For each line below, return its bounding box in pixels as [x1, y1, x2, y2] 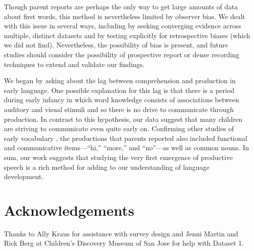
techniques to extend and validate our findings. [4, 59, 145, 69]
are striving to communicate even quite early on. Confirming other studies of [4, 123, 234, 134]
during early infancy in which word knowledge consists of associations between [4, 94, 239, 105]
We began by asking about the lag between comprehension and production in [4, 75, 236, 86]
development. [4, 171, 44, 182]
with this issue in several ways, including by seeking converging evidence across [4, 21, 241, 31]
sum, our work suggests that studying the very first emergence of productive [4, 152, 233, 162]
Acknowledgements [4, 200, 135, 220]
